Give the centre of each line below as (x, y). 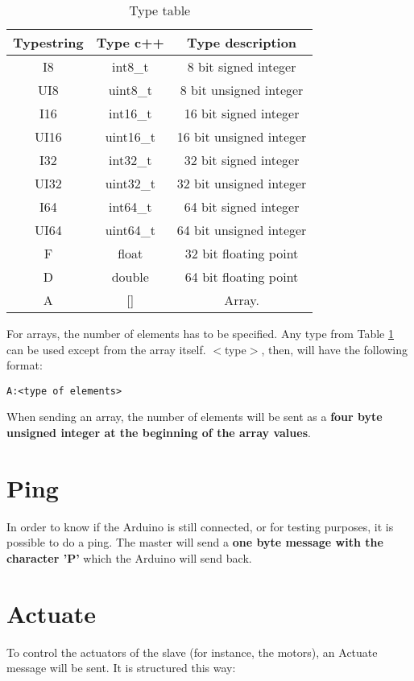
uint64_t (130, 230)
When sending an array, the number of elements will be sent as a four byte (195, 417)
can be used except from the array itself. (106, 349)
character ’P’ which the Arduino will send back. (129, 557)
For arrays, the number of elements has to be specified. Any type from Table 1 (200, 333)
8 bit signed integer (242, 66)
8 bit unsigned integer (242, 90)
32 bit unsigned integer (242, 183)
